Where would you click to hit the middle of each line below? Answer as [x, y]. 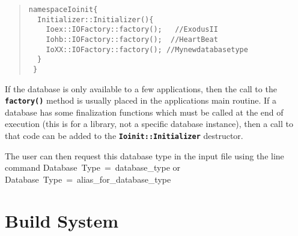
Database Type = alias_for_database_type [88, 179]
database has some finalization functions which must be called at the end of [144, 112]
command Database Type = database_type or [93, 167]
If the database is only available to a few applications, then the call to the [141, 88]
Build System [62, 220]
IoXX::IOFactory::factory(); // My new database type [147, 49]
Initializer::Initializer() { [96, 19]
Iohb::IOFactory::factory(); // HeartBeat [132, 39]
